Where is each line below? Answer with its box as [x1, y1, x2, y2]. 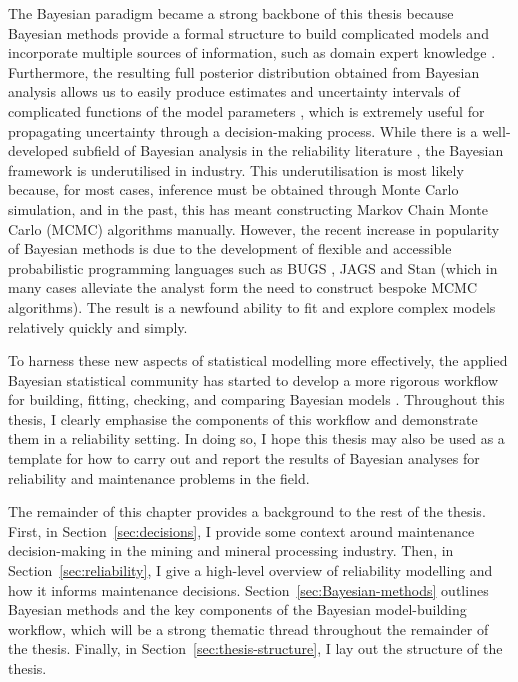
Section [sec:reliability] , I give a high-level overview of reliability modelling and [8, 560, 493, 581]
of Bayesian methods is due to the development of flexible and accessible [8, 238, 452, 259]
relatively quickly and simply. [8, 316, 188, 337]
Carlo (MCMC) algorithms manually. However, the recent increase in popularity [8, 218, 500, 239]
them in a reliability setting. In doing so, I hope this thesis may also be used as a [8, 428, 505, 449]
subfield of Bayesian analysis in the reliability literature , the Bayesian [72, 140, 504, 161]
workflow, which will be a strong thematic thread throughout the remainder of [8, 618, 489, 639]
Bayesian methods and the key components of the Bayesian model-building [8, 599, 467, 620]
